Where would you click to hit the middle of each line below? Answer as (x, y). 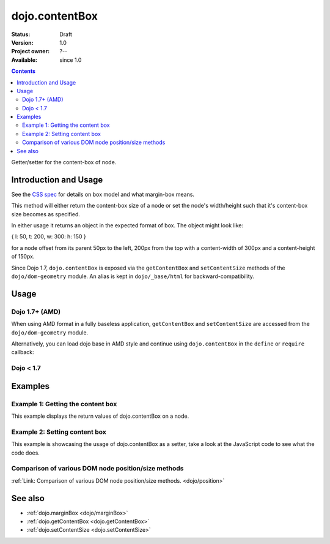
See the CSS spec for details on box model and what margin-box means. (103, 194)
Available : (24, 60)
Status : (21, 34)
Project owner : (31, 51)
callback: (23, 352)
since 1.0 (71, 60)
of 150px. (23, 257)
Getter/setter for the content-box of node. (64, 162)
